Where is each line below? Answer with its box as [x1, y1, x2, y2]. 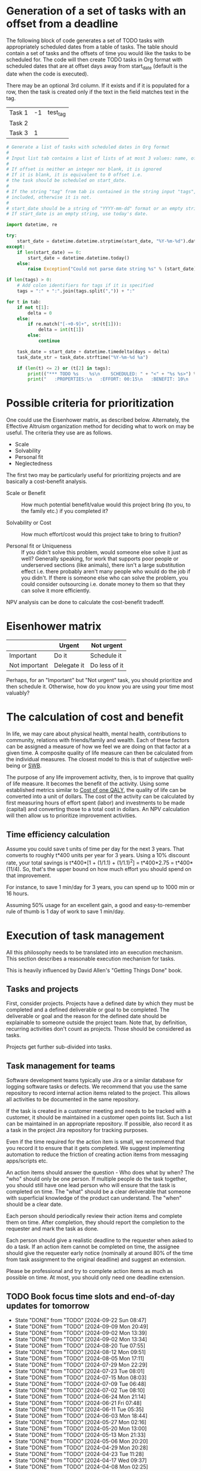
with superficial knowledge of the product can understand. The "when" [6, 1194, 182, 1202]
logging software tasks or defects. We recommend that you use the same [6, 1083, 187, 1090]
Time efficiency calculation [6, 829, 110, 839]
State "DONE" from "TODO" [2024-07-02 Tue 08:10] [14, 1386, 145, 1394]
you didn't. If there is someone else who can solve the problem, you [21, 574, 188, 581]
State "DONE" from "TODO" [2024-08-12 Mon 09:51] [14, 1348, 146, 1355]
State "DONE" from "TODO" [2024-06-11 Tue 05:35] [14, 1406, 144, 1413]
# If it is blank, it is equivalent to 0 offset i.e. [6, 172, 144, 178]
